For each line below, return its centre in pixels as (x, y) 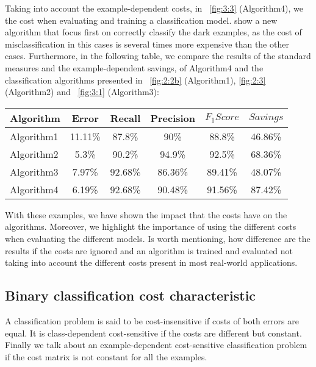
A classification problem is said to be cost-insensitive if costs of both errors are (152, 320)
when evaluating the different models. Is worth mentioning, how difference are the (158, 238)
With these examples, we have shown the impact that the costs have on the (146, 214)
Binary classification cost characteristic (131, 295)
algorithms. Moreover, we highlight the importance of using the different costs (151, 226)
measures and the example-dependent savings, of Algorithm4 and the (134, 67)
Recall (125, 118)
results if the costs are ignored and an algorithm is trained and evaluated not (149, 250)
